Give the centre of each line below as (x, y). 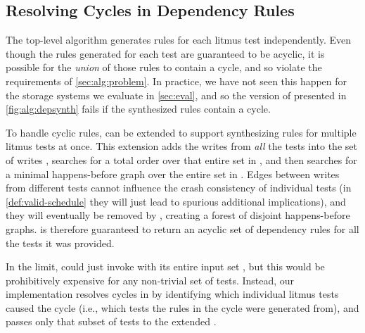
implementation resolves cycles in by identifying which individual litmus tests (172, 294)
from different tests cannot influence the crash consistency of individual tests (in (179, 188)
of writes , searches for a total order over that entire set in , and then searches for (181, 159)
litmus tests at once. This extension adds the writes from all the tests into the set (181, 146)
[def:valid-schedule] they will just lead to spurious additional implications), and (176, 201)
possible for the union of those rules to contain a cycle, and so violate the (164, 67)
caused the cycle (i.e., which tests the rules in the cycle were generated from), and (182, 307)
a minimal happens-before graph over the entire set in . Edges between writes (173, 174)
